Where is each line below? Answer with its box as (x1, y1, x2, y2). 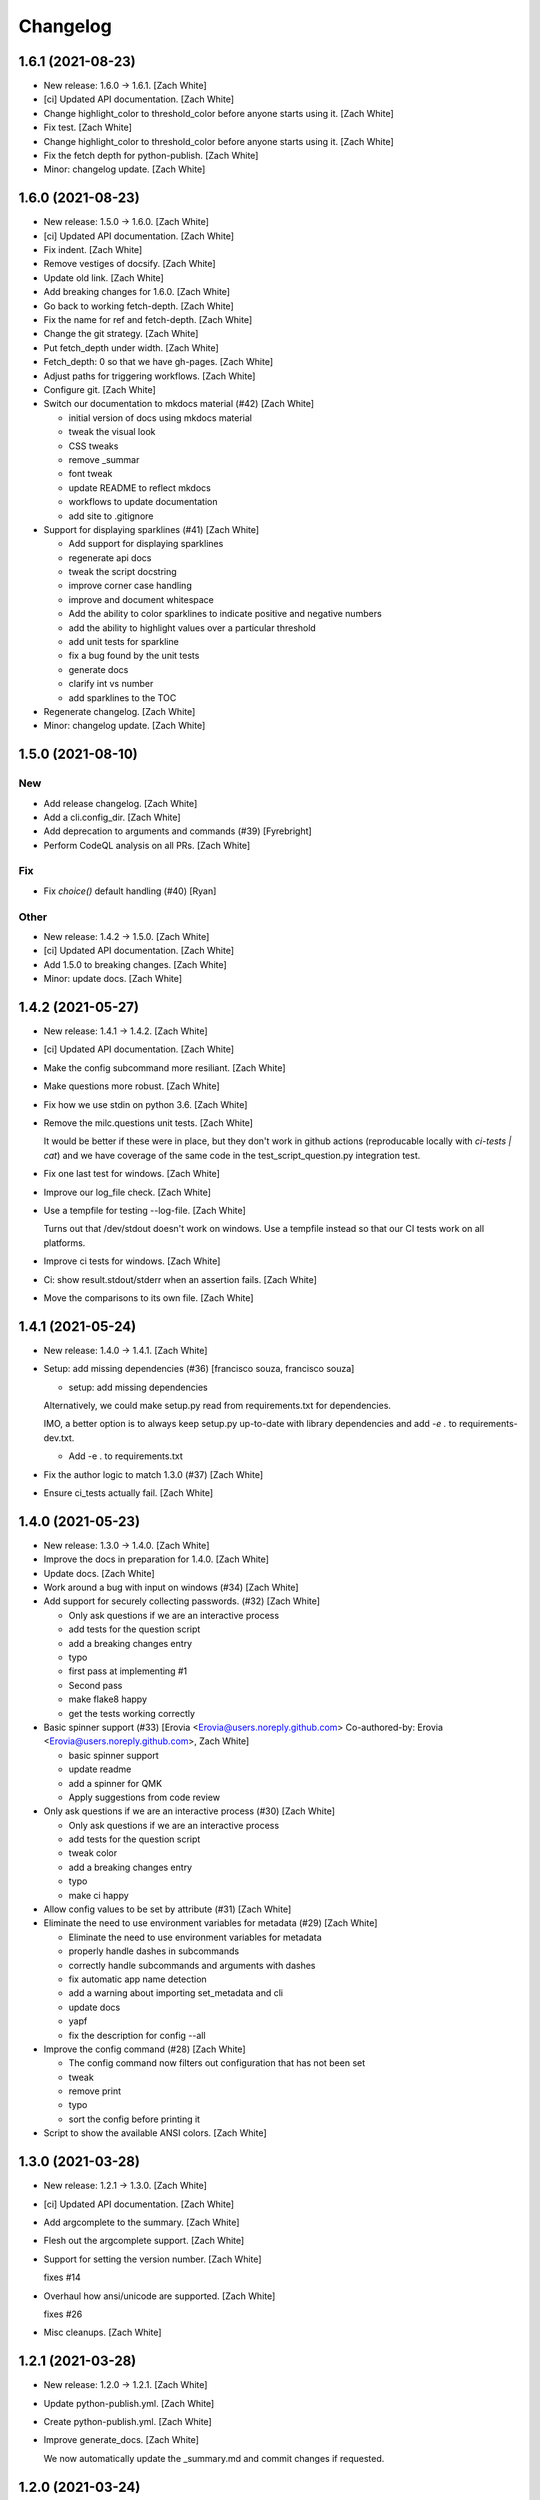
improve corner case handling (68, 580, 192, 592)
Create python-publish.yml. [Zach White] (43, 2415, 212, 2427)
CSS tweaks (68, 440, 119, 452)
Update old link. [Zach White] (43, 271, 164, 284)
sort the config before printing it (68, 2113, 200, 2125)
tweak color (68, 1847, 118, 1859)
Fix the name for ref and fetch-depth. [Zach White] (43, 314, 253, 326)
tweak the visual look (68, 426, 156, 438)
